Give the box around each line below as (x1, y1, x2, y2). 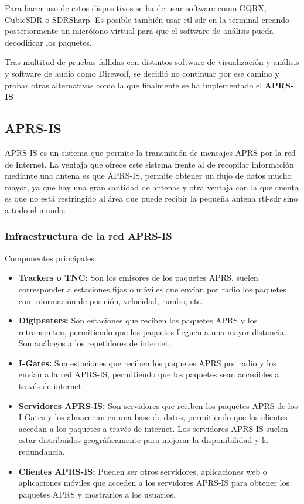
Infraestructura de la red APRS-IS (5, 229, 172, 243)
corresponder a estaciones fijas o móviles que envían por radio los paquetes (18, 282, 286, 295)
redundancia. (18, 445, 65, 458)
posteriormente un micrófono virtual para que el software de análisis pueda (5, 25, 274, 37)
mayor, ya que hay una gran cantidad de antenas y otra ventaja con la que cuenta (5, 181, 299, 193)
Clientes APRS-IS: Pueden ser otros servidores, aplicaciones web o (18, 465, 267, 477)
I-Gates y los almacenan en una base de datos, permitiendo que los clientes (18, 411, 288, 423)
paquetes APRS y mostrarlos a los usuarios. (18, 488, 176, 500)
